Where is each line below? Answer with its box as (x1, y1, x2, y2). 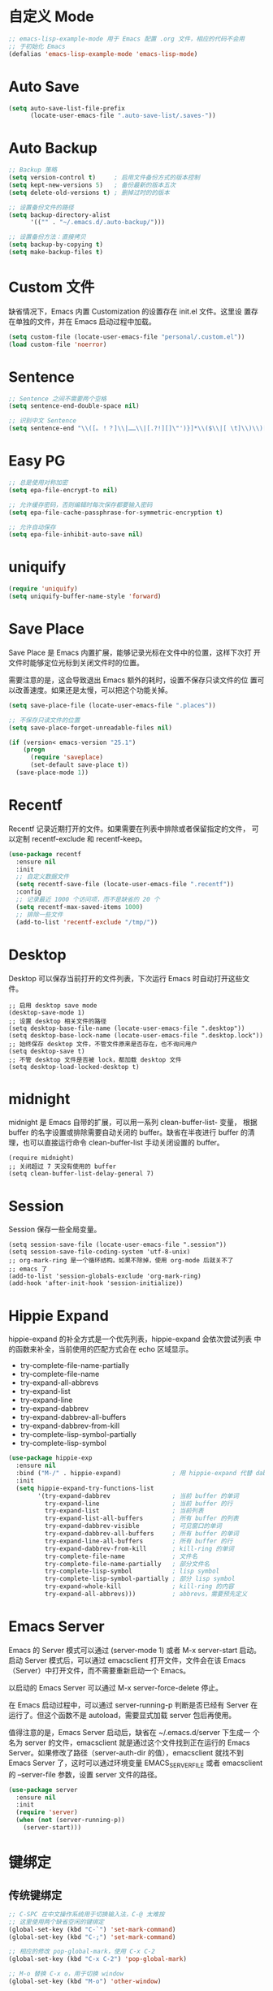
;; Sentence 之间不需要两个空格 (8, 395, 107, 403)
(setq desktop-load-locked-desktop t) (8, 1063, 140, 1071)
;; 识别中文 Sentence (8, 417, 77, 425)
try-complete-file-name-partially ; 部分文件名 (44, 1560, 210, 1568)
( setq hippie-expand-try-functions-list (15, 1484, 154, 1492)
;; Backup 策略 (8, 166, 58, 175)
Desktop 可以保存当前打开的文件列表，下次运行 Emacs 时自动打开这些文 (8, 973, 250, 983)
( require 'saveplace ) (29, 753, 104, 762)
